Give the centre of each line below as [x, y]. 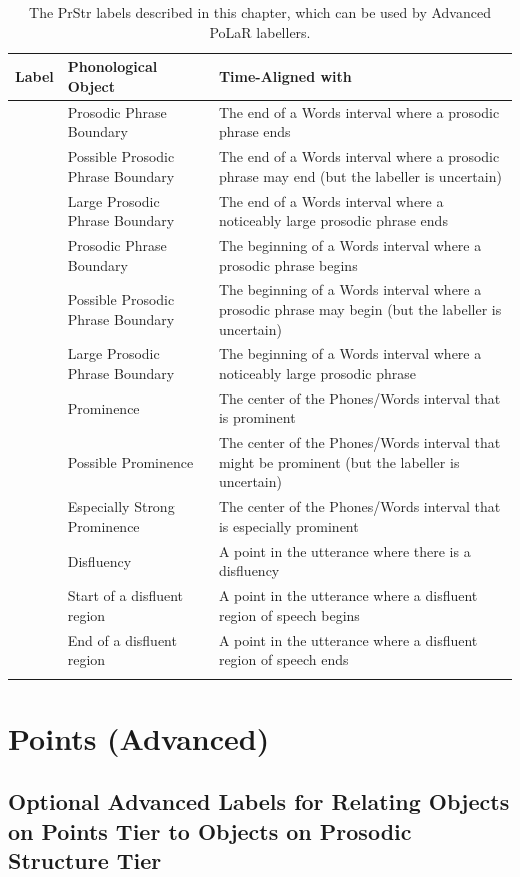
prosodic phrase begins [288, 264]
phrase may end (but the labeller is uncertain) [360, 175]
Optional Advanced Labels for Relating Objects [259, 801]
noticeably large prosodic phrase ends [333, 220]
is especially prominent [288, 525]
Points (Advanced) [139, 737]
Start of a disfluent [125, 595]
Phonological [112, 66]
